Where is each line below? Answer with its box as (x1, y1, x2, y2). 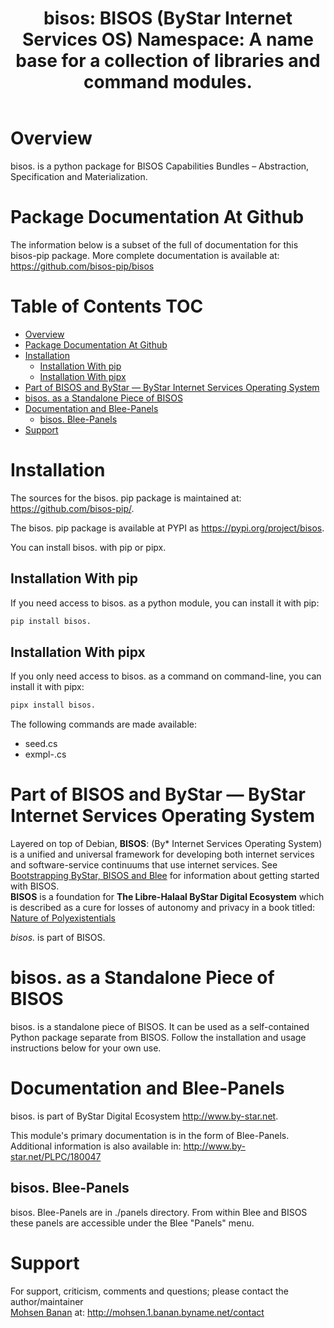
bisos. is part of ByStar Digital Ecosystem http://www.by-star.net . (10, 1110, 279, 1122)
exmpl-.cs (24, 748, 67, 761)
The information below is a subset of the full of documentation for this (10, 238, 299, 251)
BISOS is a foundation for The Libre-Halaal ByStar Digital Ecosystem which (10, 891, 325, 903)
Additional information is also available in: (10, 1140, 182, 1152)
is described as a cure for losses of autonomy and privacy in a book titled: (10, 902, 316, 914)
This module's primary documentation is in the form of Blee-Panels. (10, 1129, 290, 1141)
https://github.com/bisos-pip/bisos (10, 260, 155, 272)
